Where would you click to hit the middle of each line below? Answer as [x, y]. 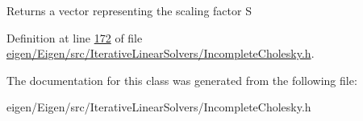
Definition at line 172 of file [75, 37]
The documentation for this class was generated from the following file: [182, 80]
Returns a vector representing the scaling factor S [129, 10]
